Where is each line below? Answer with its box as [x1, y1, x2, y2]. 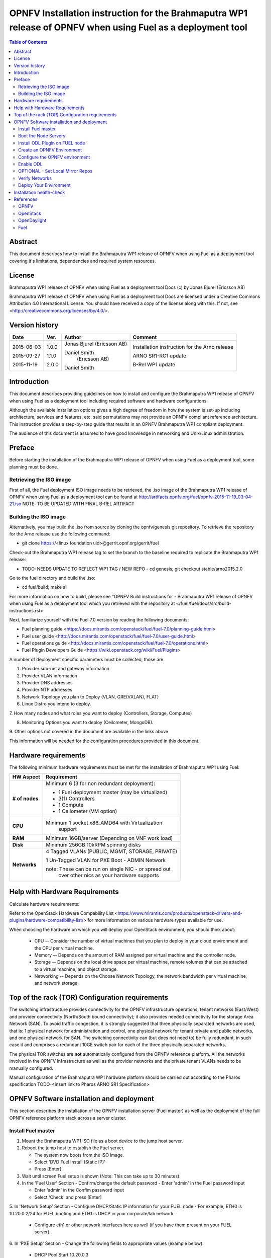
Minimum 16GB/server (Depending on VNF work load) [46, 835, 173, 842]
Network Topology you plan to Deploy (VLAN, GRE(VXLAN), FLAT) [22, 693, 159, 699]
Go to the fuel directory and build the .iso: [9, 575, 95, 581]
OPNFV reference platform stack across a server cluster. [9, 1115, 126, 1121]
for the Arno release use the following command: [9, 531, 110, 537]
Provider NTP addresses [22, 687, 73, 693]
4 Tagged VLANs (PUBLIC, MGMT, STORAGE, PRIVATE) [46, 848, 178, 855]
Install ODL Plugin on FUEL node [18, 140, 85, 146]
